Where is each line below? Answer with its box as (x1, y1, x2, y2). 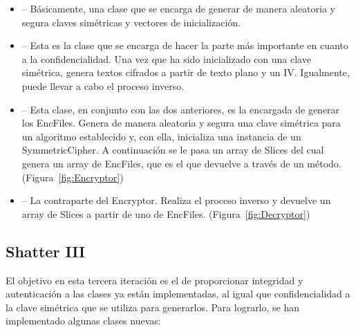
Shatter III (6, 240, 86, 261)
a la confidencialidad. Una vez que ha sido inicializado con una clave (21, 51, 311, 66)
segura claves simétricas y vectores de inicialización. (21, 15, 241, 29)
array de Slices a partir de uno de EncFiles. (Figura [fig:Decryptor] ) (21, 206, 310, 221)
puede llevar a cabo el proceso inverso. (21, 78, 185, 93)
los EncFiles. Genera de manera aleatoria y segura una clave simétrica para (21, 116, 341, 130)
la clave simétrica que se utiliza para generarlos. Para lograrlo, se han (6, 299, 300, 314)
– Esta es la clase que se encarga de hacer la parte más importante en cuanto (21, 38, 348, 53)
